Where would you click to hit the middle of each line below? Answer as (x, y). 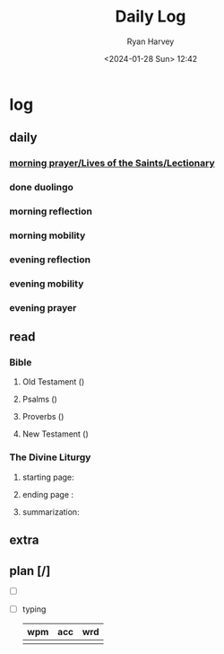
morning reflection (51, 211)
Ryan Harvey (151, 41)
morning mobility (47, 235)
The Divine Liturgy (50, 457)
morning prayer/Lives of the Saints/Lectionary (112, 163)
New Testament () (56, 434)
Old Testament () (53, 382)
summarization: (51, 512)
